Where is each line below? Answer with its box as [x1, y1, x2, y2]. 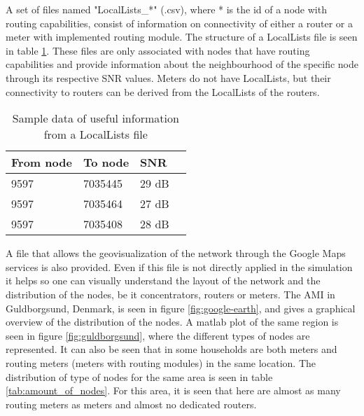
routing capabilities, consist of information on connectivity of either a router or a [6, 15, 353, 30]
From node [11, 154, 72, 171]
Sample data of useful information [12, 110, 179, 127]
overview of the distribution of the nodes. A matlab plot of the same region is [6, 314, 339, 329]
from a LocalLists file [43, 126, 148, 143]
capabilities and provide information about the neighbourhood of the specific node [6, 57, 358, 71]
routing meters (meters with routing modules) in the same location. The [6, 355, 316, 370]
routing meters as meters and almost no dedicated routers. [6, 396, 257, 411]
